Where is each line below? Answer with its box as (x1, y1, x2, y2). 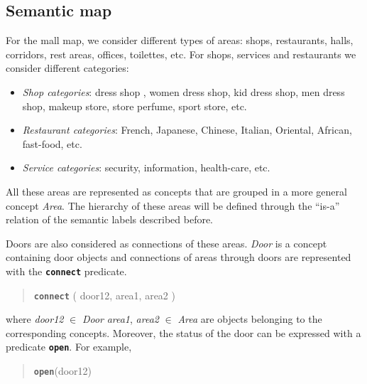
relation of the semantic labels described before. (6, 212, 214, 227)
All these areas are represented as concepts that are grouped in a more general (6, 183, 347, 198)
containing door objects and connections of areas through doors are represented (6, 250, 351, 265)
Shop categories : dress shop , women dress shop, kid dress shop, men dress (22, 84, 345, 99)
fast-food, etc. (22, 136, 82, 151)
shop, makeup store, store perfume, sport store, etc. (22, 98, 247, 113)
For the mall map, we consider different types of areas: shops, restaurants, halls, (6, 33, 354, 48)
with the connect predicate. (6, 263, 127, 278)
